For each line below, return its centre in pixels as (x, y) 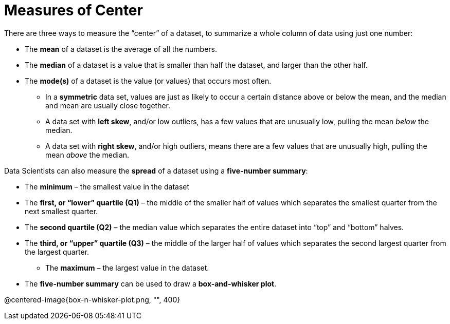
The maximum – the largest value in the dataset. (127, 268)
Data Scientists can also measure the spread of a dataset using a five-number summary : (156, 170)
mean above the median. (87, 155)
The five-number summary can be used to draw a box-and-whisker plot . (151, 283)
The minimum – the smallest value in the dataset (107, 186)
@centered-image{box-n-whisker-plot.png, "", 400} (92, 299)
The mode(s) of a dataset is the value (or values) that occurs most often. (148, 81)
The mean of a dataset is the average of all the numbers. (121, 49)
